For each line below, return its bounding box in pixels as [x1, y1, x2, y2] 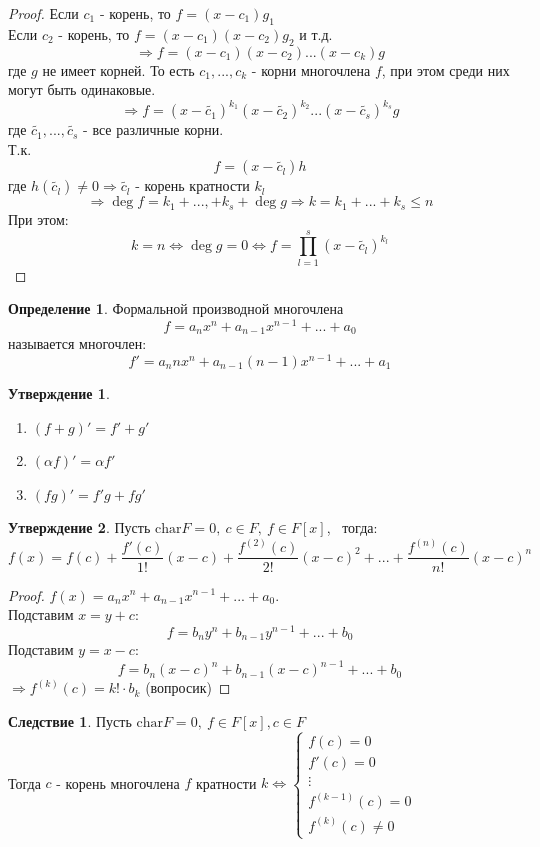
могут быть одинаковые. [8, 79, 156, 100]
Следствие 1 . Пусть [8, 710, 132, 731]
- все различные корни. [83, 119, 224, 140]
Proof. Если [8, 3, 79, 23]
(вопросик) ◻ [145, 677, 231, 698]
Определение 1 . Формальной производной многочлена [8, 298, 344, 319]
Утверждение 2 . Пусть [8, 517, 151, 538]
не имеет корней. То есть [42, 59, 195, 80]
